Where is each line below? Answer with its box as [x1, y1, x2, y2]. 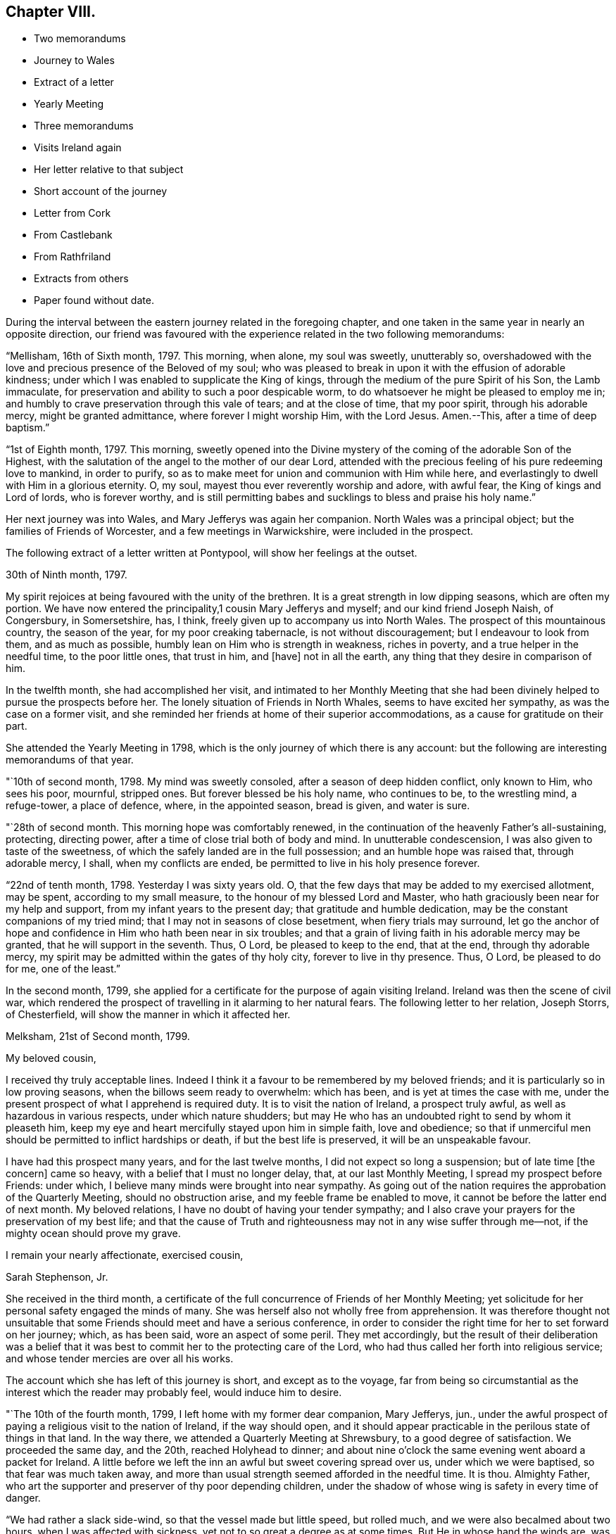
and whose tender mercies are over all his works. [6, 1352, 234, 1365]
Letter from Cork [34, 207, 111, 220]
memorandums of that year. [6, 754, 134, 766]
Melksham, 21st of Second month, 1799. [6, 1030, 190, 1043]
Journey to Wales [34, 54, 115, 67]
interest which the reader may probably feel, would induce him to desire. [6, 1386, 342, 1399]
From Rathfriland [34, 251, 111, 263]
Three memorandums [34, 120, 134, 132]
